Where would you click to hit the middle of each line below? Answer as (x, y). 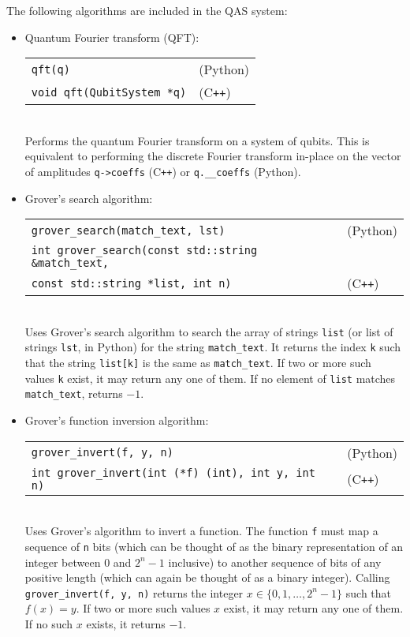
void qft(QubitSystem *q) (109, 92)
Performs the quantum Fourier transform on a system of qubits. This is (197, 140)
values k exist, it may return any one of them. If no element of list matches (210, 378)
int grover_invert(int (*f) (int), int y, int (173, 472)
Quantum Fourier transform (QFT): (112, 37)
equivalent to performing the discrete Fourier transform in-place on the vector (213, 156)
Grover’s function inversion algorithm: (117, 420)
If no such (49, 624)
